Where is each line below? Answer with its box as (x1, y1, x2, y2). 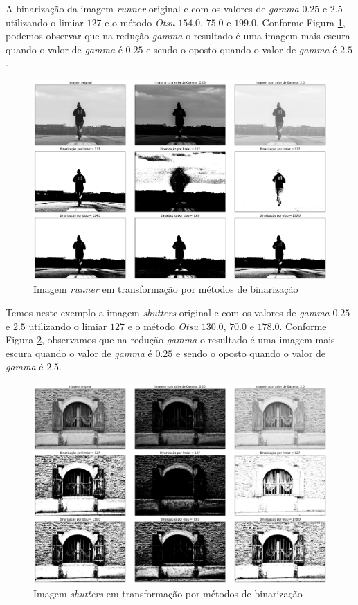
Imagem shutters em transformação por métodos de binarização (33, 586, 303, 600)
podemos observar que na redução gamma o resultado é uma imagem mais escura (6, 28, 350, 43)
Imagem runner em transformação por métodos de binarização (33, 282, 298, 296)
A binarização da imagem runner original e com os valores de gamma (6, 1, 299, 15)
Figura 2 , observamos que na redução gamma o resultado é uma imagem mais (6, 332, 335, 347)
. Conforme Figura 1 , (256, 15, 346, 29)
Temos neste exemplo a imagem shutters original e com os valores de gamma (6, 305, 330, 320)
